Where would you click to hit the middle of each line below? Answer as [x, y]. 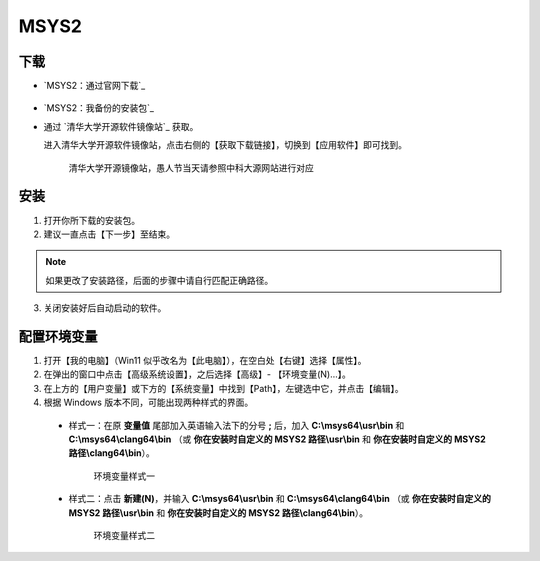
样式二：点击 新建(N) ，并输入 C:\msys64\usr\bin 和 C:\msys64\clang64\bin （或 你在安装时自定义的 [280, 499]
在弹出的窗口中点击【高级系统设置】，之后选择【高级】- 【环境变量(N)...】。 [197, 374]
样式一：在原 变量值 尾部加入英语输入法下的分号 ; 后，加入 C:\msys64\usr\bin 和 [236, 425]
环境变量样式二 [124, 535]
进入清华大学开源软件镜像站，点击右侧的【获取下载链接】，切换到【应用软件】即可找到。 [225, 145]
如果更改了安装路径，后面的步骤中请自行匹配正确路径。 [159, 280]
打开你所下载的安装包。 [91, 220]
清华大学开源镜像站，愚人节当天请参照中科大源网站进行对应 [191, 167]
